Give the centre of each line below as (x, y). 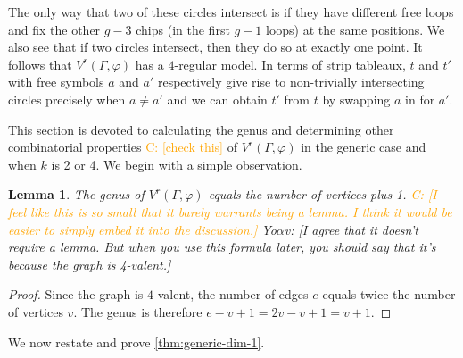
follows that (40, 64)
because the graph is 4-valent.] (90, 264)
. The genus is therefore (138, 311)
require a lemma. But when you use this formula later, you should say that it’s (222, 247)
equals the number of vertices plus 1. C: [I (322, 194)
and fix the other (54, 29)
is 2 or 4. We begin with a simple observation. (177, 164)
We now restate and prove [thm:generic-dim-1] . (136, 341)
